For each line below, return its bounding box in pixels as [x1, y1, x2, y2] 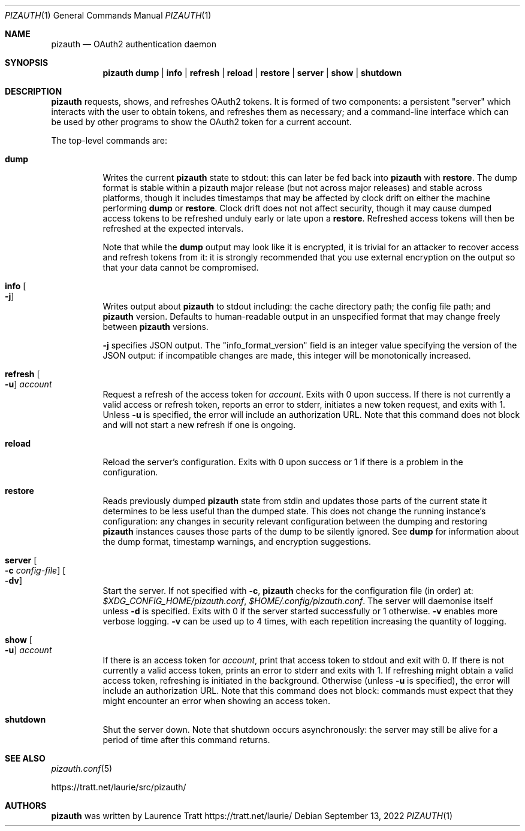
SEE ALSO [5, 753, 46, 763]
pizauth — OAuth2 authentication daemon [51, 39, 216, 49]
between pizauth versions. [102, 322, 209, 332]
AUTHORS [5, 800, 47, 811]
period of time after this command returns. [102, 735, 270, 745]
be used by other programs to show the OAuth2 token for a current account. [51, 117, 352, 127]
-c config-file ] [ [5, 565, 66, 575]
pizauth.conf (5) [51, 763, 113, 774]
